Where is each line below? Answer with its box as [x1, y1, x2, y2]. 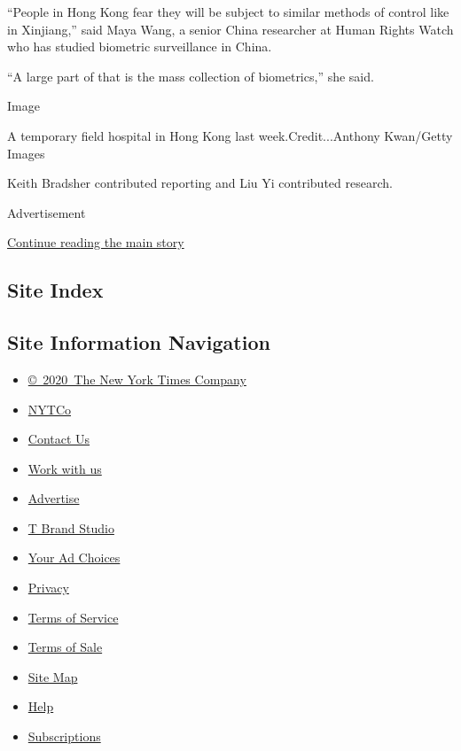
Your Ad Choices [27, 548, 121, 567]
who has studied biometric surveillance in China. [7, 37, 272, 56]
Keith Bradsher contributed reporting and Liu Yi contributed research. [7, 174, 393, 192]
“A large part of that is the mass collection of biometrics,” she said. [7, 66, 374, 85]
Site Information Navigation [7, 329, 270, 356]
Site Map [27, 667, 78, 685]
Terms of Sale [27, 638, 103, 656]
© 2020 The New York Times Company [27, 369, 246, 388]
